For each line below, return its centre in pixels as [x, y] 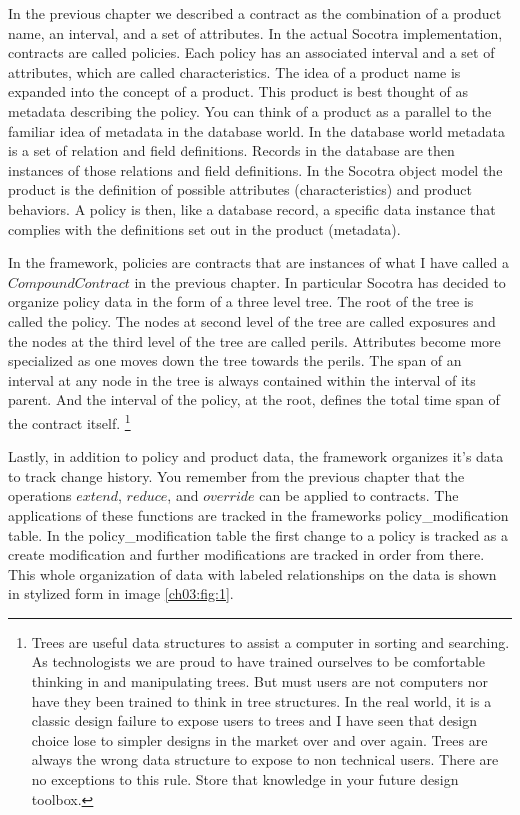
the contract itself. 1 [69, 421]
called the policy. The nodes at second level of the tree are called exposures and [252, 320]
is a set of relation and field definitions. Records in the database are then [231, 150]
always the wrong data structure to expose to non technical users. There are [265, 759]
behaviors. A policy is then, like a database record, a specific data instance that [252, 208]
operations [40, 495]
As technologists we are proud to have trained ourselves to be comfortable [258, 661]
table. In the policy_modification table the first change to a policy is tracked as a [258, 534]
